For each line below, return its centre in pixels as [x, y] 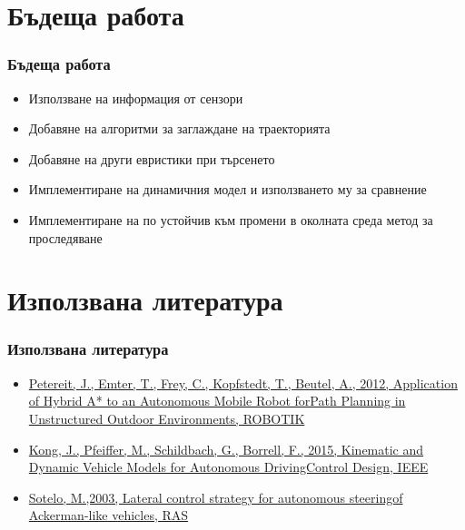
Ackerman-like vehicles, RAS [109, 515]
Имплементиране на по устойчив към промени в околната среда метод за [231, 219]
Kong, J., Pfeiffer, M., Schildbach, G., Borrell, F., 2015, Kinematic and [226, 449]
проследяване [65, 237]
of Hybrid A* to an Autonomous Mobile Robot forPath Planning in [217, 401]
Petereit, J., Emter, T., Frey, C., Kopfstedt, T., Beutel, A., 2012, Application [243, 383]
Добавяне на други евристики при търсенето [152, 158]
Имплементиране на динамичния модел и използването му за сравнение [228, 189]
